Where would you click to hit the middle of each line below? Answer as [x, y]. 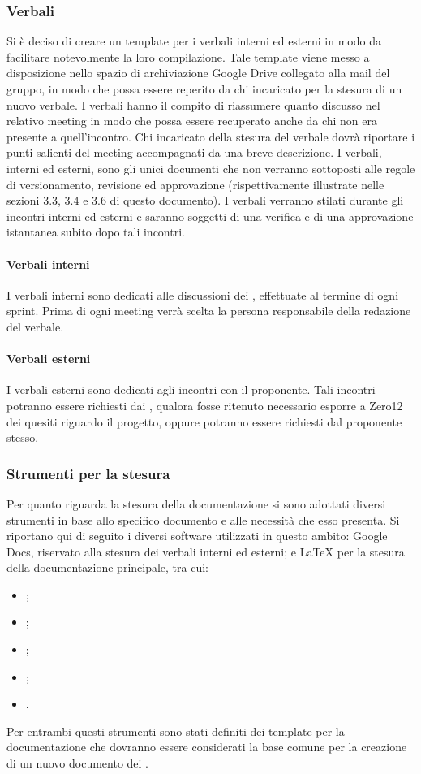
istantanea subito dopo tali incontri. [96, 232]
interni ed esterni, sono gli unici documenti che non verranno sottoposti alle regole [211, 168]
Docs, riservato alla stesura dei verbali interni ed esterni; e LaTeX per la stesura [206, 551]
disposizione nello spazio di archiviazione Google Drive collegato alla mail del [198, 73]
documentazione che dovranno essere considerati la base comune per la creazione [207, 747]
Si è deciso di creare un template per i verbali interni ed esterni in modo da [194, 41]
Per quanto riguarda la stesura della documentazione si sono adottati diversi [196, 503]
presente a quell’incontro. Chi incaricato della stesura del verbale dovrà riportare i [211, 136]
